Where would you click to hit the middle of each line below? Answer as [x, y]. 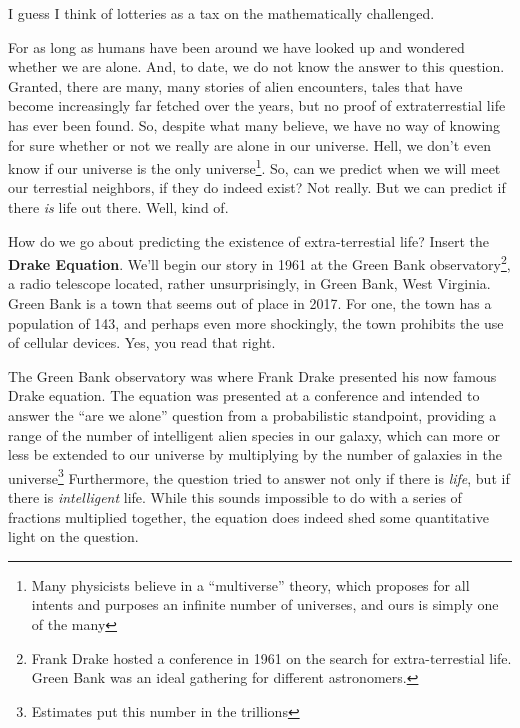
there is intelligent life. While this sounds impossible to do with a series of [235, 497]
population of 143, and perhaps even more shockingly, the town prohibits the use [256, 322]
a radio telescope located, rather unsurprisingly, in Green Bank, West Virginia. [249, 283]
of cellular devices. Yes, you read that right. [142, 342]
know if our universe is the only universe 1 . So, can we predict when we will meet [254, 166]
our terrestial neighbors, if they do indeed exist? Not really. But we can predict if [257, 187]
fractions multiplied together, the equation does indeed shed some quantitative [249, 516]
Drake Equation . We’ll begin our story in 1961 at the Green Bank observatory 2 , [259, 262]
